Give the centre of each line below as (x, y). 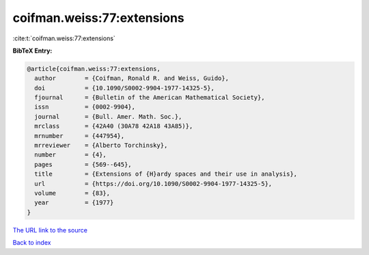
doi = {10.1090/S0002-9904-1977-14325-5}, (124, 88)
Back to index (32, 243)
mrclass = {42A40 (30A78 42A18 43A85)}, (114, 126)
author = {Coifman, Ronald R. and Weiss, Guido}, (132, 78)
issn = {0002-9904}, (85, 107)
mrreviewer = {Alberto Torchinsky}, (101, 146)
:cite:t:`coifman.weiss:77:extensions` (64, 38)
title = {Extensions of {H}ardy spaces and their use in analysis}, (166, 174)
